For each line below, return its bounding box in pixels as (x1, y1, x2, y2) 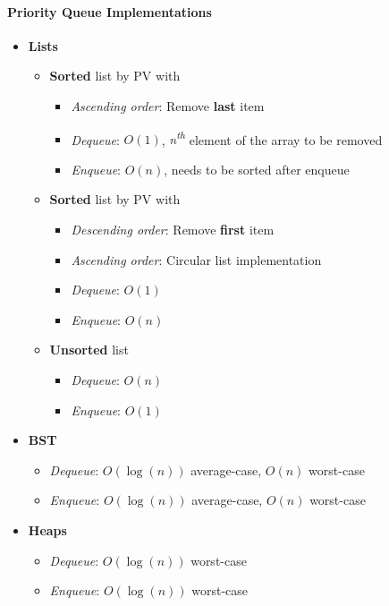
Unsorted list (49, 340, 129, 359)
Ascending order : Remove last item (71, 96, 265, 115)
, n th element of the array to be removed (161, 127, 383, 149)
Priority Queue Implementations (7, 2, 212, 21)
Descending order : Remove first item (71, 220, 275, 239)
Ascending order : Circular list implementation (71, 250, 322, 269)
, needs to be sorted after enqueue (164, 159, 350, 178)
